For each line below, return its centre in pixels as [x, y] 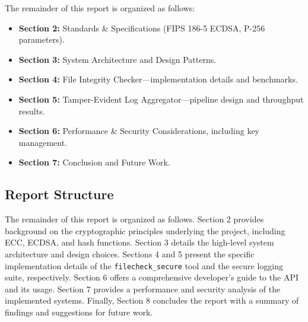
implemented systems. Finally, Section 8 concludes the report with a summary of [152, 300]
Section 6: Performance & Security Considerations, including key [139, 131]
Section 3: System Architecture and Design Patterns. [118, 59]
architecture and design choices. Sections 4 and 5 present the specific [130, 254]
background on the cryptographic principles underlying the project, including [145, 230]
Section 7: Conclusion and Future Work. [94, 162]
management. [43, 142]
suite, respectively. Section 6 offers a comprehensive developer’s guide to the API [152, 277]
